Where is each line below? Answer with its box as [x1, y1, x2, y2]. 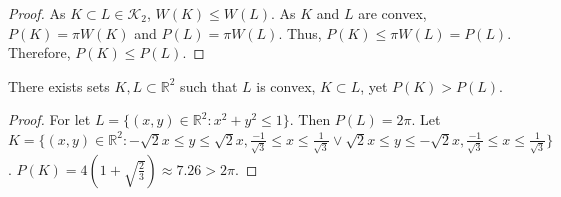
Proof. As [8, 3, 66, 23]
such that [180, 75, 238, 96]
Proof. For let [8, 109, 91, 130]
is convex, [256, 75, 316, 96]
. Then [289, 109, 331, 130]
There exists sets [8, 75, 110, 96]
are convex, [358, 3, 427, 23]
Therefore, [8, 42, 71, 63]
